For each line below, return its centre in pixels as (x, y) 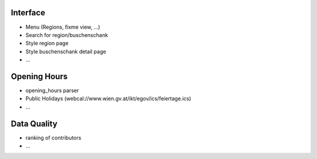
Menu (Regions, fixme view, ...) (63, 27)
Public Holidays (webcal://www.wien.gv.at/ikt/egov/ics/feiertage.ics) (108, 99)
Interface (28, 13)
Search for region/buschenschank (67, 35)
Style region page (47, 43)
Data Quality (34, 124)
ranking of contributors (53, 137)
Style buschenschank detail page (66, 51)
